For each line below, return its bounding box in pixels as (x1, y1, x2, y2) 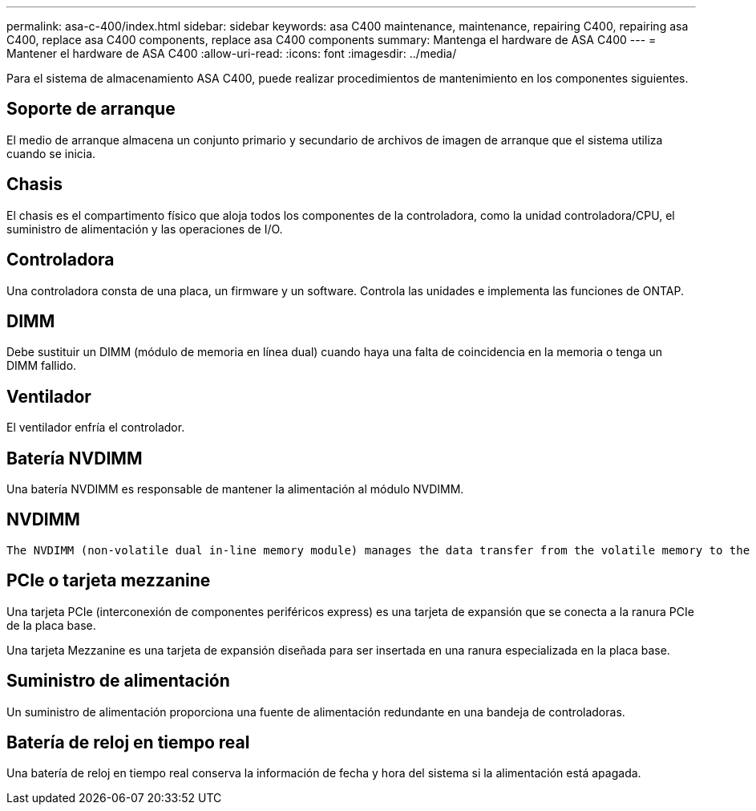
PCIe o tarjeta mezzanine (6, 570, 211, 591)
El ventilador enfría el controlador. (6, 420, 185, 435)
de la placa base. (6, 618, 96, 632)
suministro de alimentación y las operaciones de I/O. (6, 221, 283, 236)
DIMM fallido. (6, 359, 77, 373)
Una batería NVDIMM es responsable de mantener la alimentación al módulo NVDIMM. (6, 482, 464, 497)
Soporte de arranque (6, 99, 176, 120)
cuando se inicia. (6, 146, 96, 160)
